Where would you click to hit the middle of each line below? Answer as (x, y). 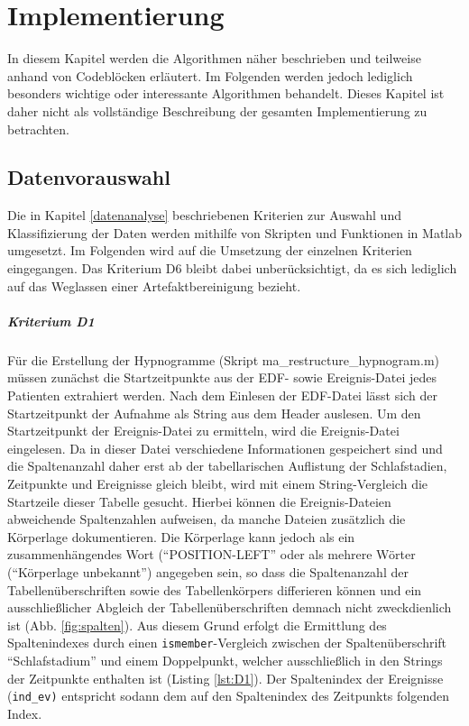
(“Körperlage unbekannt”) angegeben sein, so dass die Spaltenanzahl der (208, 571)
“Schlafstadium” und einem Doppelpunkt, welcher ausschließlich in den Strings (225, 660)
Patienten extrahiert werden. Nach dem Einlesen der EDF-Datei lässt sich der (222, 395)
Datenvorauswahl (89, 177)
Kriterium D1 (51, 321)
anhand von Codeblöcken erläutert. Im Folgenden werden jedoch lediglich (210, 75)
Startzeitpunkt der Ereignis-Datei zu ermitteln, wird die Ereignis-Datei (203, 431)
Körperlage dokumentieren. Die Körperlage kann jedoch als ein (181, 536)
